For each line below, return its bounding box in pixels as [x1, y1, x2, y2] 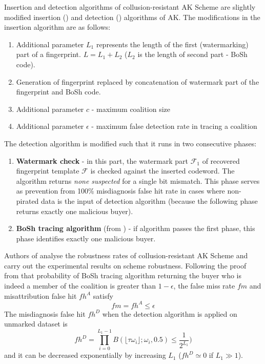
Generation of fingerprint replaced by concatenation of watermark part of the [16, 76, 259, 87]
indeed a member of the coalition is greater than [4, 280, 156, 291]
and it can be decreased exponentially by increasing [4, 350, 166, 360]
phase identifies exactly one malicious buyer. [16, 233, 156, 243]
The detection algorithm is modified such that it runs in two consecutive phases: [4, 138, 257, 148]
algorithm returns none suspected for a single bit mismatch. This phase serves [16, 175, 260, 186]
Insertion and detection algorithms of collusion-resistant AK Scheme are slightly [4, 2, 256, 12]
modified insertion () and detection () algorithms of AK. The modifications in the [4, 11, 260, 22]
